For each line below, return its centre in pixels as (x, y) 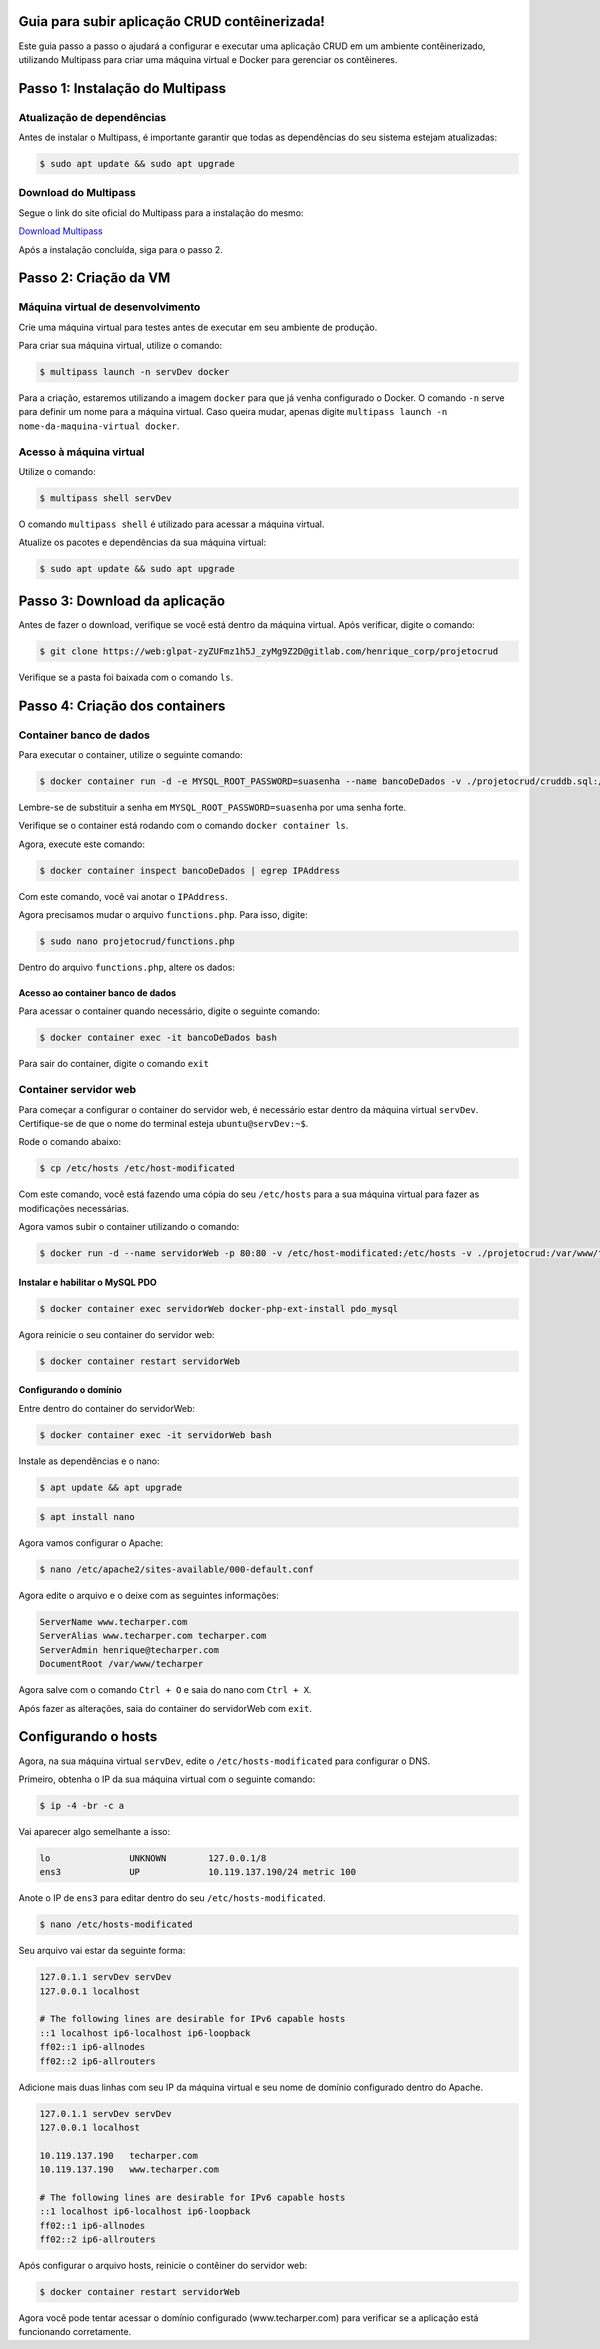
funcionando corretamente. (75, 2332)
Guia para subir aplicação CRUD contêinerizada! (171, 21)
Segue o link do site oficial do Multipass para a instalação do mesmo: (161, 212)
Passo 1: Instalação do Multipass (122, 88)
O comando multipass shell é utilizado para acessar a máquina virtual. (171, 524)
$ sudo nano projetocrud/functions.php (137, 941)
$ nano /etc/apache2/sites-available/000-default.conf (176, 1569)
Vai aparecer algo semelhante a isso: (94, 1831)
